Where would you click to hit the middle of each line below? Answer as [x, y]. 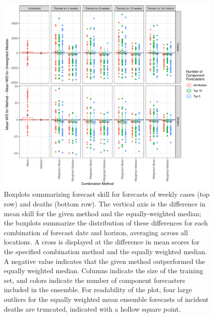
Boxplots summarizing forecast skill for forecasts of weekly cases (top [107, 194]
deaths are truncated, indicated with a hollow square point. [92, 308]
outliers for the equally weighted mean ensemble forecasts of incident [106, 299]
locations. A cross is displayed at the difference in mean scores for [102, 242]
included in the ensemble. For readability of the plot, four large [98, 289]
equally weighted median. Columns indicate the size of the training [104, 270]
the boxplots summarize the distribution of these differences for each [106, 223]
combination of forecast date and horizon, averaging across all [96, 232]
